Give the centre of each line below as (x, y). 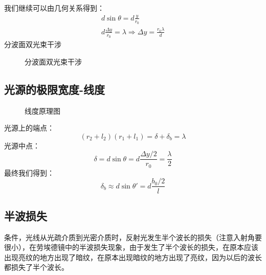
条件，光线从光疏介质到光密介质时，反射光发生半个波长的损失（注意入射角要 (133, 237)
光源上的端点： (29, 128)
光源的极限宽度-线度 (55, 89)
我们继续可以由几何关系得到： (54, 8)
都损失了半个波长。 (36, 267)
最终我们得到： (29, 172)
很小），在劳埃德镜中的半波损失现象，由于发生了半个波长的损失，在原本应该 (131, 247)
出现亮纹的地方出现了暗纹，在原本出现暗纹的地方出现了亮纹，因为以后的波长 (133, 257)
